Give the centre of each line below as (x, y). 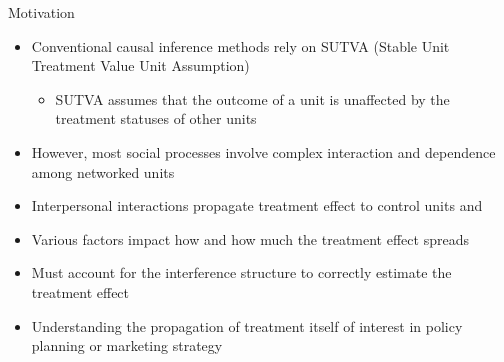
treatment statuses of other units (156, 118)
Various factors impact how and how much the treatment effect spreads (250, 238)
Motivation (41, 12)
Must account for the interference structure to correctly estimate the (241, 272)
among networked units (103, 171)
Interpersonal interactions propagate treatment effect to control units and (257, 205)
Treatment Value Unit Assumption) (140, 65)
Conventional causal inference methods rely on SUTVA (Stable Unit (240, 45)
